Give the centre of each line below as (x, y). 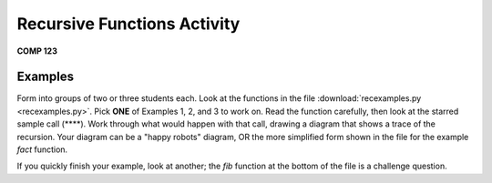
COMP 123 (37, 51)
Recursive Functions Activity (128, 24)
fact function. (42, 149)
